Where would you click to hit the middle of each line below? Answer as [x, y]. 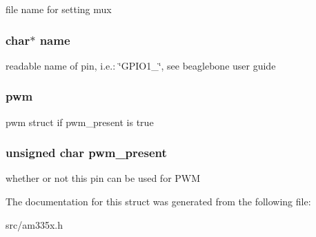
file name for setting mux [59, 9]
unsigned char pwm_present [86, 153]
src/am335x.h [34, 224]
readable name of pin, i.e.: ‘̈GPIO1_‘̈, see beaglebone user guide [141, 65]
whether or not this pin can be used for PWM [103, 178]
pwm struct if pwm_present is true [80, 122]
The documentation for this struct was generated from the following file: [158, 202]
